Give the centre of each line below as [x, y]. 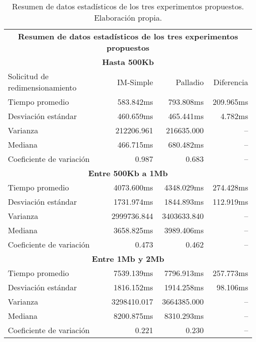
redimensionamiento [42, 87]
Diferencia [231, 82]
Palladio [190, 82]
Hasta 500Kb [128, 62]
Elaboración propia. [128, 17]
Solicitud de [28, 76]
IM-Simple [135, 82]
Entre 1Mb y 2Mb [128, 259]
